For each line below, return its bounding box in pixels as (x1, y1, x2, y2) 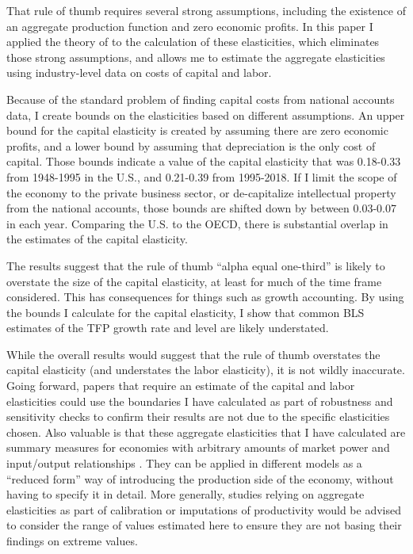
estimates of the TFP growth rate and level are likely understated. (6, 319, 329, 336)
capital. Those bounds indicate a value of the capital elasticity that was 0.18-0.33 (6, 153, 401, 170)
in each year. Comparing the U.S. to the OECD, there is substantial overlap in (6, 215, 388, 231)
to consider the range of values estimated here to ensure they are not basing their (6, 517, 402, 533)
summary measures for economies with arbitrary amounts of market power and (6, 439, 390, 456)
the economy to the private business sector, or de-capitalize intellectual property (6, 184, 396, 201)
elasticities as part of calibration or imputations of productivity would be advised (6, 501, 401, 518)
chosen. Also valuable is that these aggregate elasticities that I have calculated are (6, 423, 406, 440)
